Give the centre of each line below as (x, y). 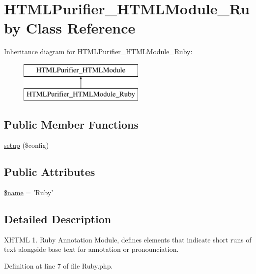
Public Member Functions (71, 124)
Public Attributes (50, 172)
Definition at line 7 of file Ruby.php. (58, 266)
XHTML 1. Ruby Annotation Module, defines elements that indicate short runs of (128, 239)
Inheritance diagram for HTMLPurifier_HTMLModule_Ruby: (98, 51)
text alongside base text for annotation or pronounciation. (91, 249)
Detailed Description (58, 219)
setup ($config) (27, 145)
